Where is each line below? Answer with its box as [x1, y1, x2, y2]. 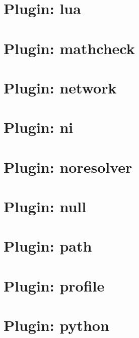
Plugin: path [4, 235, 92, 256]
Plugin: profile [4, 275, 105, 296]
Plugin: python [4, 315, 109, 335]
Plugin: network [4, 77, 117, 98]
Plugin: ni [4, 117, 74, 137]
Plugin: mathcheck [4, 37, 135, 58]
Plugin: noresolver [4, 156, 132, 177]
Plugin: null [4, 196, 87, 217]
